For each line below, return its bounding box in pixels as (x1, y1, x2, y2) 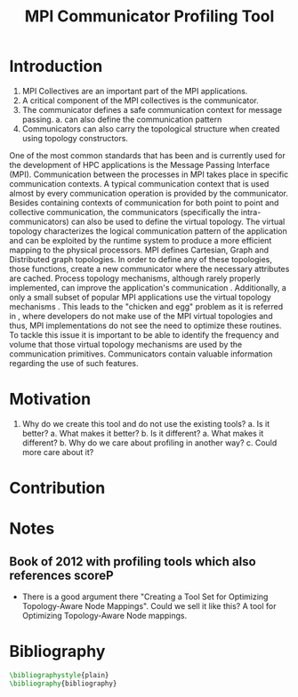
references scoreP (9, 567, 114, 583)
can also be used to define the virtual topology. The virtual (70, 216, 286, 227)
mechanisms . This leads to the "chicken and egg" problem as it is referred (9, 300, 284, 312)
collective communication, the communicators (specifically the (9, 206, 239, 217)
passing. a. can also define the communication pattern (21, 114, 222, 124)
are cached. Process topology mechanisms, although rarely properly (9, 273, 261, 284)
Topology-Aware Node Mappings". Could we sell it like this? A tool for (21, 601, 278, 612)
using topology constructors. (21, 132, 129, 143)
